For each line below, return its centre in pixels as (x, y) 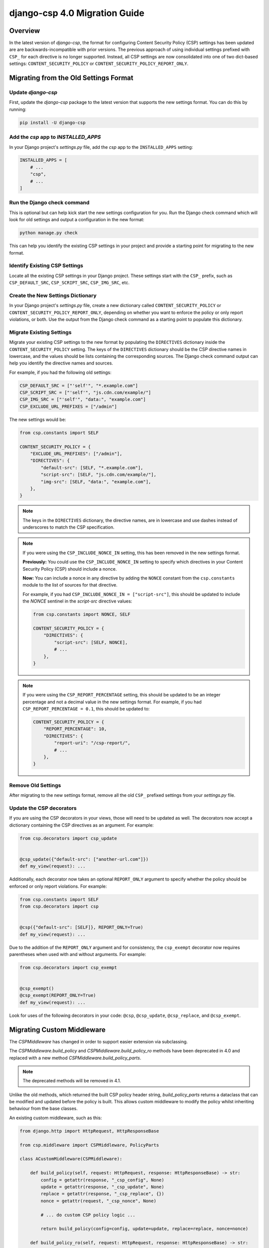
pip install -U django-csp (53, 123)
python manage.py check (49, 233)
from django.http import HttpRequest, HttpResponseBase (89, 1131)
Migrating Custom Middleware (57, 1030)
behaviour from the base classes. (44, 1109)
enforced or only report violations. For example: (58, 886)
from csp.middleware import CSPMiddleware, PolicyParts (89, 1145)
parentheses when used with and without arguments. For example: (78, 954)
